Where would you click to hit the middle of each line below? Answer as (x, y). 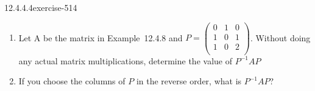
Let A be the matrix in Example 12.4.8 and (101, 37)
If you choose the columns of (72, 81)
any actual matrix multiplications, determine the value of (125, 60)
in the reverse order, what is (189, 81)
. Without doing (280, 37)
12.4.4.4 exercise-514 (41, 7)
